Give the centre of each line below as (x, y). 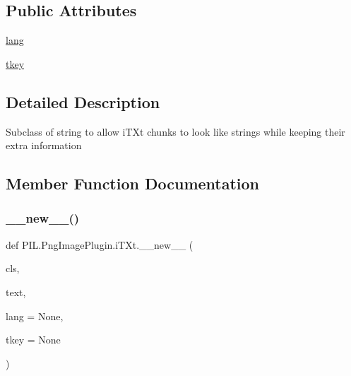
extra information (44, 145)
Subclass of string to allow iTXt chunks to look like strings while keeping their (175, 131)
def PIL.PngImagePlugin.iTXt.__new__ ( (100, 244)
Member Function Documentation (133, 183)
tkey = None (33, 340)
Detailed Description (83, 101)
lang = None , (35, 316)
